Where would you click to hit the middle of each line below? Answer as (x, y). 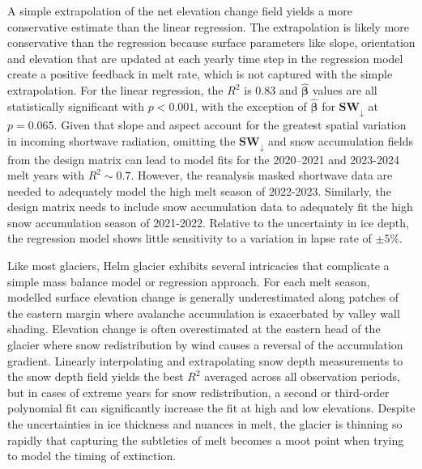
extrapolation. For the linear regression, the (115, 90)
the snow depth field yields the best (96, 376)
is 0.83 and (271, 90)
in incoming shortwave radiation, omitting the (121, 140)
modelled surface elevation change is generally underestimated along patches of (203, 297)
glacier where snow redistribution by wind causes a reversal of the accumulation (205, 345)
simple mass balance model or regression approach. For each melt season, (189, 281)
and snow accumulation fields (341, 140)
